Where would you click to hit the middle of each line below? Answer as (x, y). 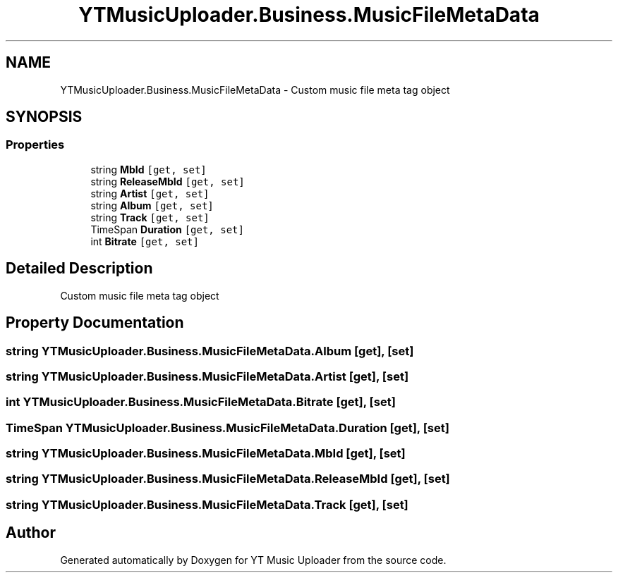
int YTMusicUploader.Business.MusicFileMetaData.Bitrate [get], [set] (201, 402)
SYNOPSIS (44, 117)
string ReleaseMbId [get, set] (168, 181)
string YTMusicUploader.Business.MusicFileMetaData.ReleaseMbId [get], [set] (228, 479)
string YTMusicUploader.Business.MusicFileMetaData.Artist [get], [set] (207, 376)
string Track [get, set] (150, 217)
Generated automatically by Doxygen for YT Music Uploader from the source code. (253, 560)
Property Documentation (95, 323)
